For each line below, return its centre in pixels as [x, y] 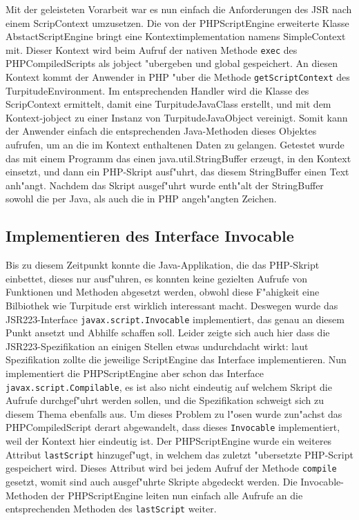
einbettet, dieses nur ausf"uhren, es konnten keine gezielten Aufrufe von [156, 278]
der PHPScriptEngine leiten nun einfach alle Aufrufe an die [177, 495]
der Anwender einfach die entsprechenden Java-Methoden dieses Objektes [161, 131]
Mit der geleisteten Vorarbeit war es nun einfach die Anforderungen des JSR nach [179, 9]
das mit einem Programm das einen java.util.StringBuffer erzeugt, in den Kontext [178, 158]
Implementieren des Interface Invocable [150, 236]
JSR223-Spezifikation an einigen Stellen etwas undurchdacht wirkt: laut [157, 346]
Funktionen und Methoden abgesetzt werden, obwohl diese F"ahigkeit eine [163, 292]
